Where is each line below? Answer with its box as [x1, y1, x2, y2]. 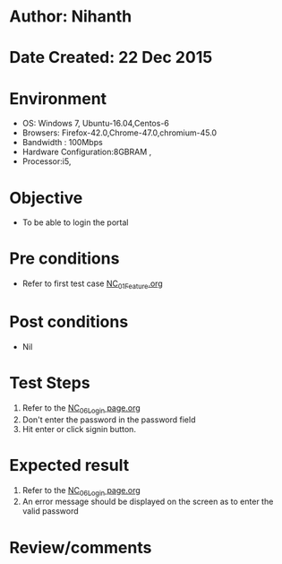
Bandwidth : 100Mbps [21, 137, 103, 148]
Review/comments [9, 537, 152, 558]
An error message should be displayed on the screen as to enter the [21, 496, 274, 508]
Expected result [9, 455, 130, 475]
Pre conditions [9, 248, 120, 269]
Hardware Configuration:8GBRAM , [21, 146, 152, 158]
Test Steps [9, 373, 91, 394]
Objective [9, 187, 83, 208]
